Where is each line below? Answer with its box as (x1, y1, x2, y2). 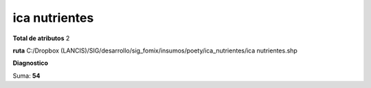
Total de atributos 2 (12, 34, 70, 42)
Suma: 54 (12, 72, 41, 80)
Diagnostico (12, 59, 48, 68)
